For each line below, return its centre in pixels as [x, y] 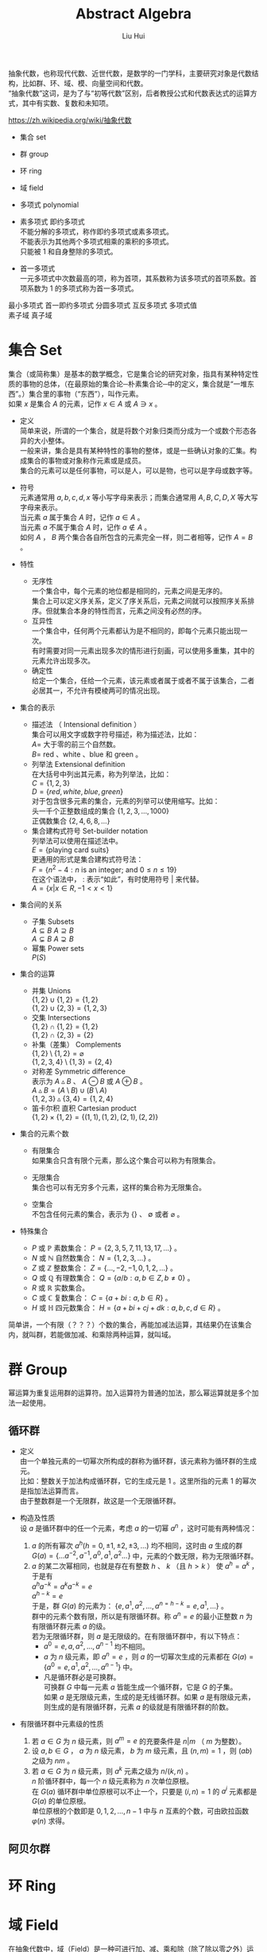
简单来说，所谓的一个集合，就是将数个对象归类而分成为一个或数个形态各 [138, 430]
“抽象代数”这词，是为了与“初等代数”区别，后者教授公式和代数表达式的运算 [129, 93]
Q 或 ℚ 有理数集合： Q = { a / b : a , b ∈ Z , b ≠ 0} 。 [113, 1277]
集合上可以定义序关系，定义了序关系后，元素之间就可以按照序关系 [139, 600]
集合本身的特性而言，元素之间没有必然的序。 [133, 611]
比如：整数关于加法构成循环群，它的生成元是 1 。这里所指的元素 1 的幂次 [138, 1481]
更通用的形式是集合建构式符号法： [87, 859]
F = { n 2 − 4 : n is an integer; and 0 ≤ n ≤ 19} [104, 869]
